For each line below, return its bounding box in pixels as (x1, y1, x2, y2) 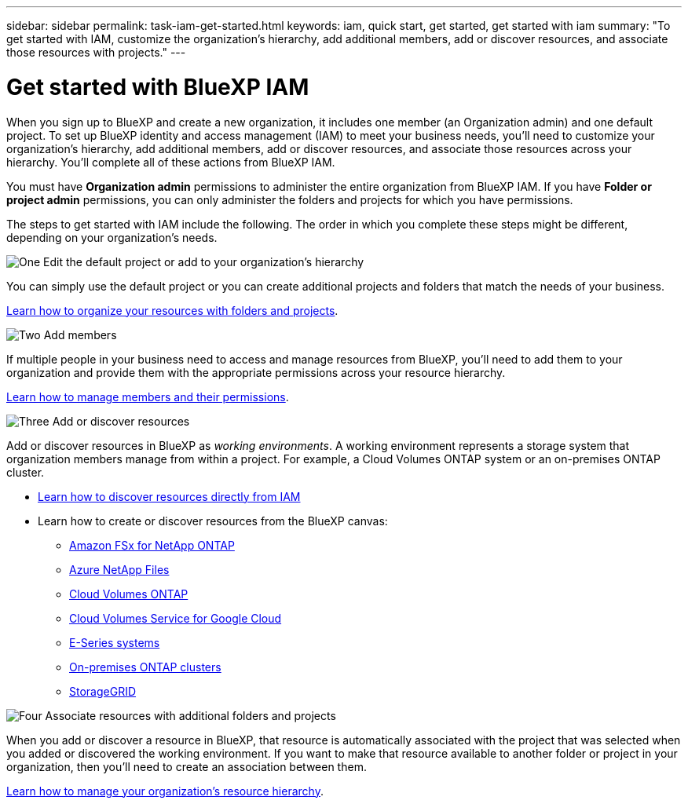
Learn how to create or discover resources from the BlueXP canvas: (38, 513, 388, 528)
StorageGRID (69, 684, 137, 698)
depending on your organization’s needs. (6, 230, 218, 244)
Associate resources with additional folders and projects (45, 708, 336, 722)
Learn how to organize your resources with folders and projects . (6, 303, 339, 317)
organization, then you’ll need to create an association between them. (6, 759, 367, 773)
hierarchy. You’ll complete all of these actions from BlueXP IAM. (6, 155, 335, 169)
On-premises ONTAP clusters (69, 660, 221, 674)
